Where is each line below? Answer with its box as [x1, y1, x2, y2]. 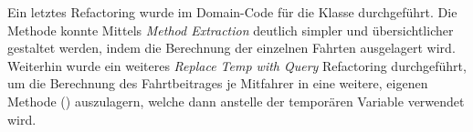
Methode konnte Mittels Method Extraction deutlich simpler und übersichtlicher [7, 20, 454, 39]
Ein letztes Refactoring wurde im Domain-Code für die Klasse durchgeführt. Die [7, 3, 457, 21]
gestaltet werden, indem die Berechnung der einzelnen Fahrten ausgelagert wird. [7, 38, 456, 57]
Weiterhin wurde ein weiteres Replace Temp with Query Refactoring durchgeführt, [7, 56, 467, 75]
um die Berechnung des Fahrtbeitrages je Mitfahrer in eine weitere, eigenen [7, 74, 428, 93]
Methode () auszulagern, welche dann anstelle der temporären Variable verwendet [7, 91, 465, 110]
